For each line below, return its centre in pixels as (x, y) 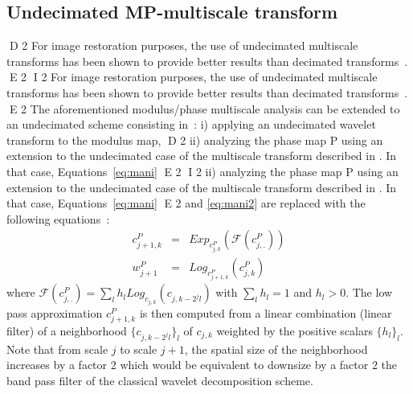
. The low (369, 292)
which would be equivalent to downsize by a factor (244, 365)
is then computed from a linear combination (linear (266, 312)
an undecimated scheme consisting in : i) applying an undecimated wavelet (191, 124)
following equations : (58, 218)
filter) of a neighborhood (67, 330)
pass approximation (55, 312)
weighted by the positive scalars (294, 330)
